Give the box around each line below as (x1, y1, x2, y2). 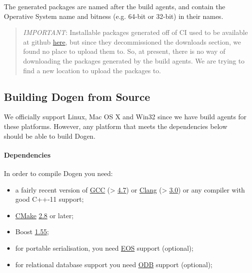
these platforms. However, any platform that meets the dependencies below (4, 121, 228, 131)
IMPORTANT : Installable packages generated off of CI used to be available (23, 27, 248, 37)
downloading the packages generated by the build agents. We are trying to (23, 55, 245, 65)
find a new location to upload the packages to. (23, 65, 161, 75)
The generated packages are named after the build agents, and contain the (4, 1, 225, 11)
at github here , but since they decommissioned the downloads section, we (23, 36, 241, 47)
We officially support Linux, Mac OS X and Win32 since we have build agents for (4, 112, 247, 122)
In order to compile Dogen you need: (4, 168, 113, 178)
